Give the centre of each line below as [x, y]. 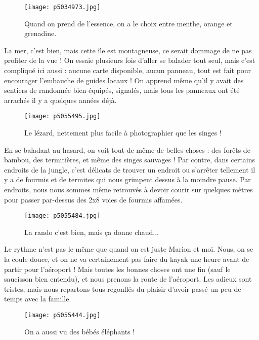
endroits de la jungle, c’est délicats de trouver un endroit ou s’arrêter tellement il [130, 169]
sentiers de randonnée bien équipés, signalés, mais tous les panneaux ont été [122, 90]
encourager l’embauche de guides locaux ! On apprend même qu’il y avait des [124, 80]
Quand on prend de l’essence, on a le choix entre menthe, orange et [128, 23]
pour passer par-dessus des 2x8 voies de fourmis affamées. [93, 199]
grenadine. [40, 33]
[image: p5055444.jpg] [62, 315]
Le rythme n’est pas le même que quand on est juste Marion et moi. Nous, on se [129, 249]
